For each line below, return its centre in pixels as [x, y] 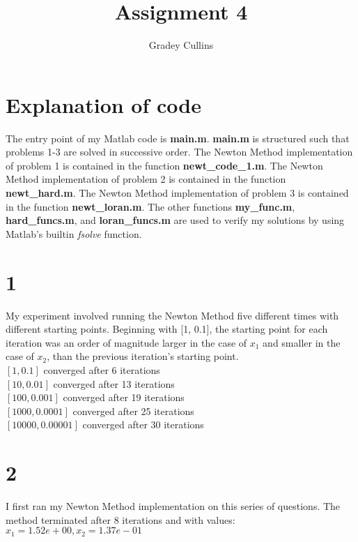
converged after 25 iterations [133, 411]
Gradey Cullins [181, 45]
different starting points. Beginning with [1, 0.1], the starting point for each [167, 329]
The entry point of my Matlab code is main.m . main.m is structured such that [178, 138]
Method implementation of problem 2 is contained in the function [146, 179]
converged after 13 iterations [114, 383]
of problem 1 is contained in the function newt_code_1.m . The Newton [164, 165]
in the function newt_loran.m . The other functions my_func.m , [150, 206]
